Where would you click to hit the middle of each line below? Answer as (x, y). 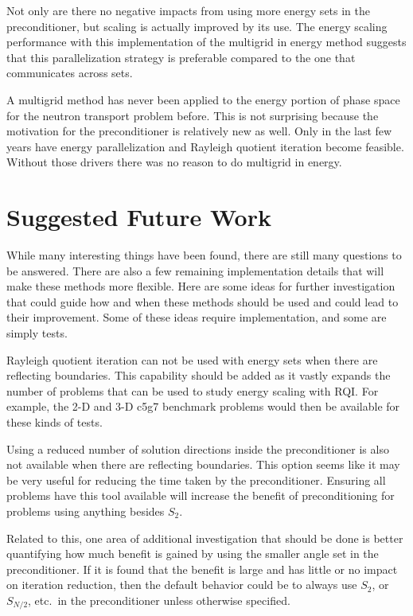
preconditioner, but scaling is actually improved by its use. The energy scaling (197, 26)
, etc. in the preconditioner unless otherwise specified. (159, 600)
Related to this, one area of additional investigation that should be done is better (205, 538)
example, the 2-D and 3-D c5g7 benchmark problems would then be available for (203, 406)
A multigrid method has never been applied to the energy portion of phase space (203, 99)
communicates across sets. (70, 73)
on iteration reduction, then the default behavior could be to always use (182, 585)
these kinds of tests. (55, 422)
